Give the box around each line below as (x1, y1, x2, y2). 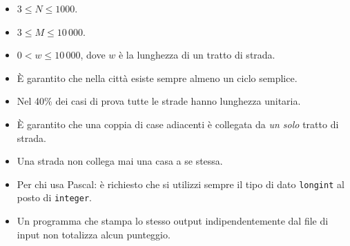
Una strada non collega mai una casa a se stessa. (17, 154, 223, 168)
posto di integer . (17, 190, 92, 205)
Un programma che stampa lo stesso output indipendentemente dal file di (17, 214, 329, 228)
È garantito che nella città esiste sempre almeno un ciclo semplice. (17, 70, 298, 85)
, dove (80, 48, 106, 62)
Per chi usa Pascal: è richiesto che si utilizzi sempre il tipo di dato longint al (17, 176, 344, 191)
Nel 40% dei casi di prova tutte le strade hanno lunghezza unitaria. (17, 94, 301, 108)
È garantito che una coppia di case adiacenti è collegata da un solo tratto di (17, 116, 339, 131)
